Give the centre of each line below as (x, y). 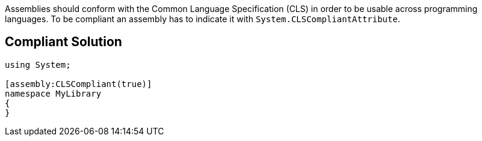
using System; (38, 64)
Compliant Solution (63, 42)
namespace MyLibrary (53, 93)
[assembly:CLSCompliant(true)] (79, 84)
